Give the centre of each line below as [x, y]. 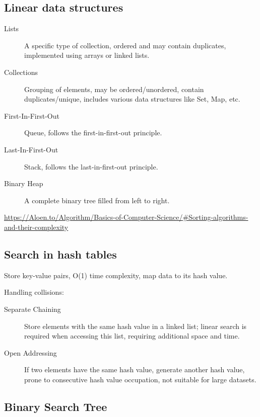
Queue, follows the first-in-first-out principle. [93, 133]
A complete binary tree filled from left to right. [97, 200]
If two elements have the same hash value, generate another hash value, [135, 369]
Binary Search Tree [56, 406]
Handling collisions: [34, 292]
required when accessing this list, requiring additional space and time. [132, 336]
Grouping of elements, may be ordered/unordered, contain [114, 89]
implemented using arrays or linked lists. [87, 55]
